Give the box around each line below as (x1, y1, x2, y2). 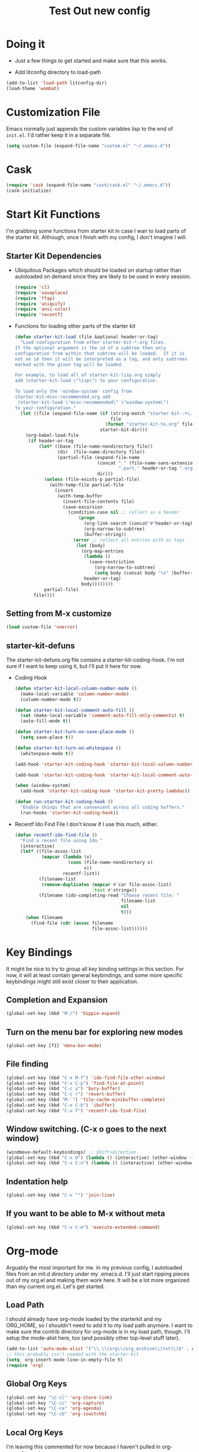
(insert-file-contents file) (62, 499, 134, 505)
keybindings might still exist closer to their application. (6, 978, 139, 985)
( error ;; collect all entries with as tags (73, 537, 185, 543)
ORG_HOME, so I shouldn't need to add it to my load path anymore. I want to (6, 1322, 193, 1329)
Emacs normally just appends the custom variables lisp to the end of (6, 125, 174, 132)
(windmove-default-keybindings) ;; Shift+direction (6, 1149, 136, 1155)
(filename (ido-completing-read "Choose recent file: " (38, 892, 179, 898)
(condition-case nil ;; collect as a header (68, 509, 179, 516)
